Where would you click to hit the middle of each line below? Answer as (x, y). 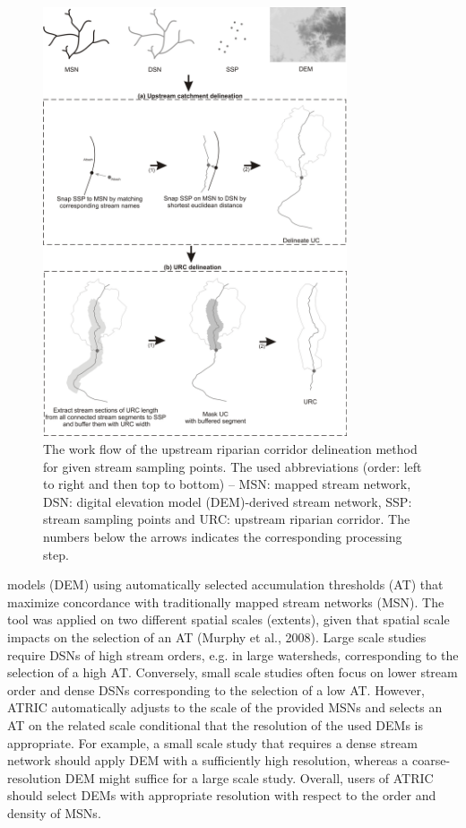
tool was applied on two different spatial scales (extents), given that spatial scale (229, 619)
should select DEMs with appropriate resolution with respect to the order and (222, 795)
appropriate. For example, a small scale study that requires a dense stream (212, 742)
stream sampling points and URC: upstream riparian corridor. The (227, 519)
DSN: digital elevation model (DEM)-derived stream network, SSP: (228, 501)
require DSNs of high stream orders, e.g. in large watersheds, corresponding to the (233, 654)
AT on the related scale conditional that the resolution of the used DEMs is (216, 724)
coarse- (431, 760)
